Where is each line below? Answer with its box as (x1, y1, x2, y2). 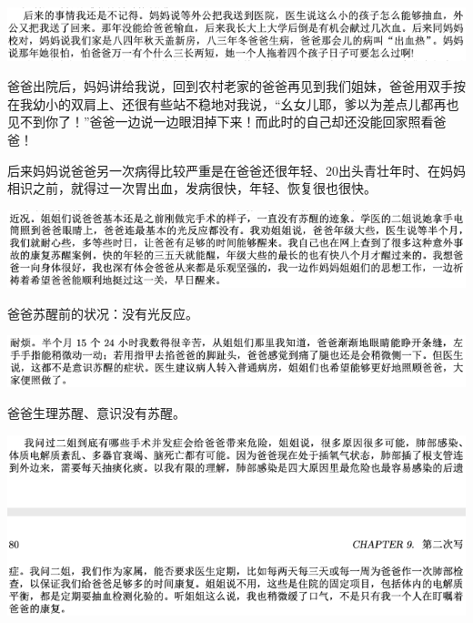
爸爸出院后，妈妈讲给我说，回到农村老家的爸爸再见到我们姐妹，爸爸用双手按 (7, 77, 466, 96)
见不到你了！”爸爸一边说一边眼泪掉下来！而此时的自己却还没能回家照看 (7, 112, 434, 131)
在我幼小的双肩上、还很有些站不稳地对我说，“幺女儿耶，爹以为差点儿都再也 (7, 94, 459, 113)
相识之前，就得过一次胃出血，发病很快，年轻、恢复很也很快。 (7, 179, 377, 198)
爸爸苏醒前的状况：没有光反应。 (7, 303, 198, 322)
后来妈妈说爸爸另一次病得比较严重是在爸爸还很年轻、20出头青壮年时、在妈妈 (7, 160, 466, 179)
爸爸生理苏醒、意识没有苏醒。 (7, 403, 186, 423)
